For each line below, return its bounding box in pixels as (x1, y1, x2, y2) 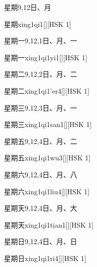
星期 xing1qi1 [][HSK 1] (4, 18, 71, 29)
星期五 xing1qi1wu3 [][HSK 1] (4, 152, 91, 163)
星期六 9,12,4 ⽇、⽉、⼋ (4, 169, 77, 179)
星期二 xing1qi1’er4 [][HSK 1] (4, 85, 90, 96)
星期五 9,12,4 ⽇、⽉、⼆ (4, 135, 77, 146)
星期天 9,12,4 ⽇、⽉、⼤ (4, 203, 77, 213)
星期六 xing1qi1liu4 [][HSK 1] (4, 186, 90, 196)
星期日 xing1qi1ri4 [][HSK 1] (4, 253, 87, 263)
